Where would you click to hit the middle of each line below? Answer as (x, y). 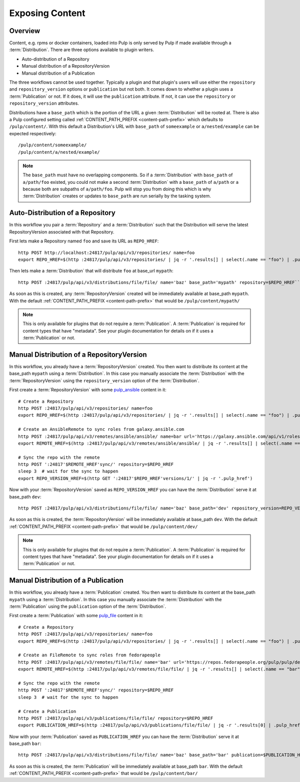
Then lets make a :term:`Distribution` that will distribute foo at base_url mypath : (91, 271)
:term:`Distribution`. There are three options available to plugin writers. (82, 50)
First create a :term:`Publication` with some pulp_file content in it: (76, 616)
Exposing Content (47, 13)
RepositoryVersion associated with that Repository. (62, 232)
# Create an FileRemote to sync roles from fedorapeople (89, 655)
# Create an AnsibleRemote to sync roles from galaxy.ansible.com (101, 429)
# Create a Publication (47, 711)
